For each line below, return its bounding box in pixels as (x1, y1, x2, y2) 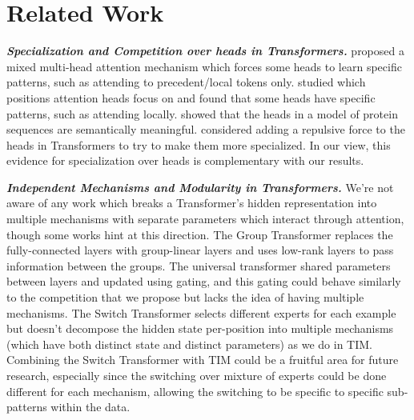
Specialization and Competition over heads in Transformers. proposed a (6, 42, 404, 59)
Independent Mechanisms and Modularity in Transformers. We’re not (6, 178, 394, 195)
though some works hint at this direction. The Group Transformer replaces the (6, 226, 393, 242)
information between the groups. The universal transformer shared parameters (6, 257, 391, 274)
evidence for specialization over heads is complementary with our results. (6, 152, 364, 169)
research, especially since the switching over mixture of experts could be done (6, 367, 387, 383)
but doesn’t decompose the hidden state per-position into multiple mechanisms (6, 320, 394, 337)
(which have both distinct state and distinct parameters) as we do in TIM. (6, 335, 373, 352)
